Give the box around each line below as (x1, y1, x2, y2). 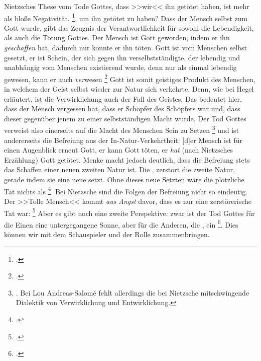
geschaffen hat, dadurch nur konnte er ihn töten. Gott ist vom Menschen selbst (4, 42, 247, 53)
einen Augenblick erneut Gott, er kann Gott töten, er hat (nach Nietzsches (4, 145, 233, 155)
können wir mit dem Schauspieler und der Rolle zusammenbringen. (4, 229, 210, 239)
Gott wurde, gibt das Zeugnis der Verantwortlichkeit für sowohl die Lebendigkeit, (4, 22, 254, 33)
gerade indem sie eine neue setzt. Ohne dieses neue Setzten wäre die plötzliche (4, 174, 244, 185)
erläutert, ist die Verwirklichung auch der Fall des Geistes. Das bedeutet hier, (4, 93, 242, 104)
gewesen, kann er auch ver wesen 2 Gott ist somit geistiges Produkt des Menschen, (4, 72, 255, 84)
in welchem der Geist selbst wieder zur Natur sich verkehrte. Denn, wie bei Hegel (4, 84, 254, 94)
